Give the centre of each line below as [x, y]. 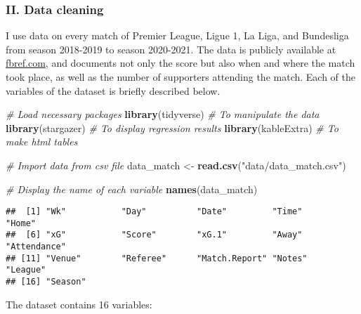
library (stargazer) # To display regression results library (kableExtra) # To [172, 127]
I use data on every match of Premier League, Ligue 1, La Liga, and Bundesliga [177, 35]
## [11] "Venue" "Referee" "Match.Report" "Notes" [157, 258]
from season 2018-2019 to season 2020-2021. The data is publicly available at [171, 49]
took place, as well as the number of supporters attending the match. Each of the [180, 77]
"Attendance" [36, 247]
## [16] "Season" [46, 282]
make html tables [42, 142]
